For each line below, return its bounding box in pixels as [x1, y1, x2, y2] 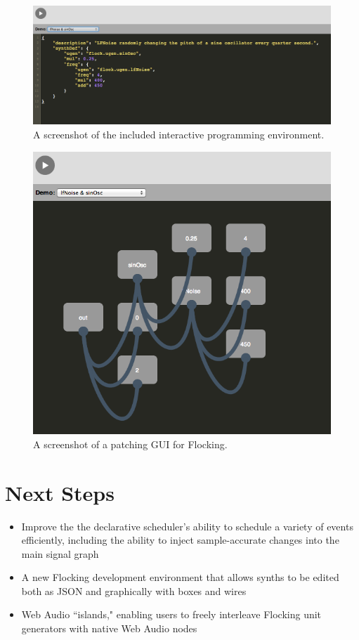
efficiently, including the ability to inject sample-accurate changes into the [21, 533, 339, 547]
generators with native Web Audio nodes [21, 621, 197, 636]
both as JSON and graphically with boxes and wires [21, 583, 247, 598]
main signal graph [21, 546, 99, 561]
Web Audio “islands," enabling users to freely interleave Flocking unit [21, 607, 322, 622]
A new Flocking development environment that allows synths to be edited [21, 570, 339, 585]
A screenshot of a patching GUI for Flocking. [33, 436, 228, 451]
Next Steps [5, 478, 115, 507]
